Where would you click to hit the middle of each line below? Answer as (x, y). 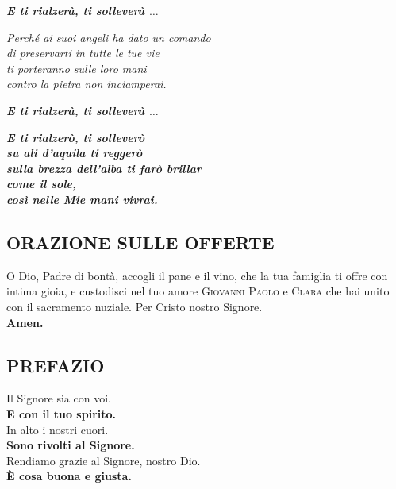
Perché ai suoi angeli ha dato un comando (109, 37)
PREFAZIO (56, 365)
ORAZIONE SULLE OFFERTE (140, 242)
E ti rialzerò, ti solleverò (76, 137)
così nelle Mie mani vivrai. (82, 199)
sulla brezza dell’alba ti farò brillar (104, 168)
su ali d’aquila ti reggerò (75, 153)
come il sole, (41, 184)
